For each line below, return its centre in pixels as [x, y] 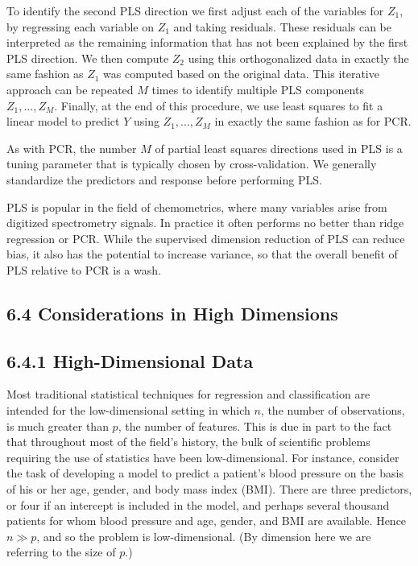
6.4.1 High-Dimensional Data [130, 360]
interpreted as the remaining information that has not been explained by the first [207, 42]
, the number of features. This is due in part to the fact [255, 426]
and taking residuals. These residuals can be [282, 26]
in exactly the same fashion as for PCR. [313, 121]
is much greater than [58, 426]
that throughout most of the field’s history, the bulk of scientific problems [188, 442]
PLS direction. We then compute [88, 58]
